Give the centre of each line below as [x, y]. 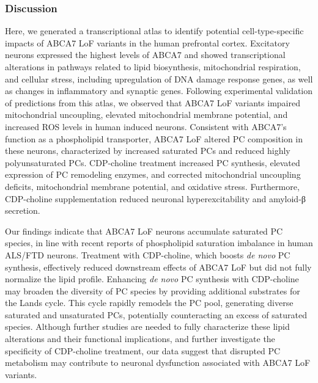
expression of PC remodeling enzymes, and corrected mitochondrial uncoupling [153, 174]
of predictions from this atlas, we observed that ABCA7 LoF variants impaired [153, 102]
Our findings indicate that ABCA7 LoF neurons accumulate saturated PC [144, 231]
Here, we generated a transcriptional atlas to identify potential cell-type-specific [154, 31]
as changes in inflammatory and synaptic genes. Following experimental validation [159, 91]
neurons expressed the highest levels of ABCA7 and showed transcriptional [145, 55]
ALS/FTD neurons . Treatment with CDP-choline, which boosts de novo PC [148, 254]
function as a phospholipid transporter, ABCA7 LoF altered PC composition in [154, 138]
